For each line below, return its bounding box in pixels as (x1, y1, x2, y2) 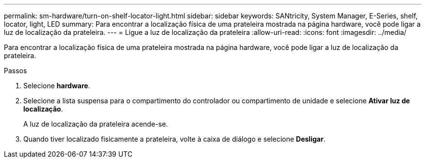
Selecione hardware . (23, 81, 90, 90)
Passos (4, 66, 27, 75)
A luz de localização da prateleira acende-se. (23, 120, 168, 128)
